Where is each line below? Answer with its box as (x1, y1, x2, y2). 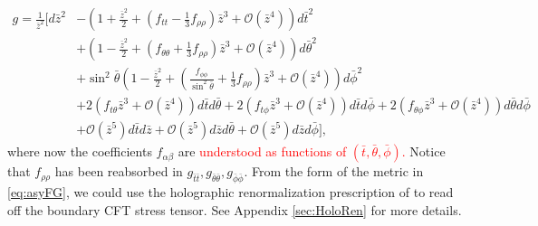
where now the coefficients (7, 142, 152, 161)
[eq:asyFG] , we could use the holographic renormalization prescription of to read (7, 182, 454, 201)
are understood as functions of (178, 142, 347, 161)
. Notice (401, 142, 446, 161)
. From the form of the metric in (244, 162, 424, 181)
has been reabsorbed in (54, 162, 183, 181)
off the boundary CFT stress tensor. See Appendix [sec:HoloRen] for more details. (7, 200, 462, 219)
